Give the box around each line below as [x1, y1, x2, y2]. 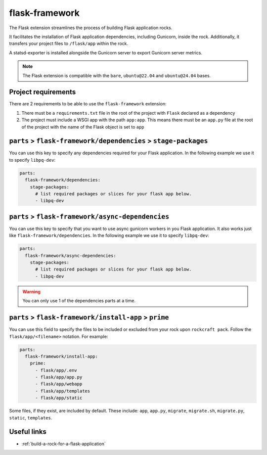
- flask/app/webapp [35, 381, 83, 387]
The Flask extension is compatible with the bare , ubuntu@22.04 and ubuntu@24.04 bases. [22, 72, 211, 79]
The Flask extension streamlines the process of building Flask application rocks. [9, 25, 173, 31]
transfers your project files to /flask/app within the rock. [9, 41, 129, 46]
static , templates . [9, 414, 52, 420]
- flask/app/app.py [35, 374, 83, 380]
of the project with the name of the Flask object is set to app [21, 124, 144, 130]
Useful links [9, 428, 47, 436]
